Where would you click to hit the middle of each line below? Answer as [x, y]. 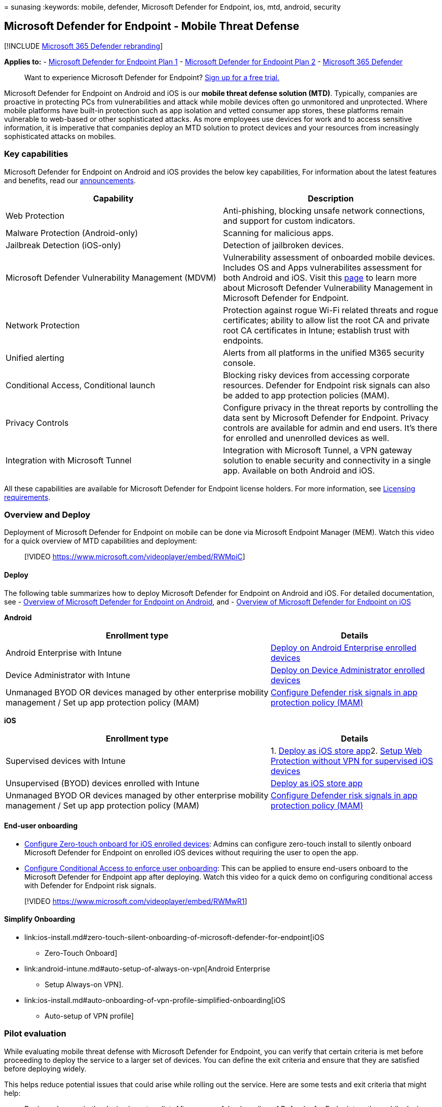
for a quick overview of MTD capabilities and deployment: [101, 541]
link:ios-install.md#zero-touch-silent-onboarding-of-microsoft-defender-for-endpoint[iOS [174, 937]
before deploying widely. [45, 1068]
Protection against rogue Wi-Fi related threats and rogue [331, 310]
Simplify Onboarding [40, 919]
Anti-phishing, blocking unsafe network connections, [324, 210]
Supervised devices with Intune [66, 761]
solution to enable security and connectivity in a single [327, 460]
